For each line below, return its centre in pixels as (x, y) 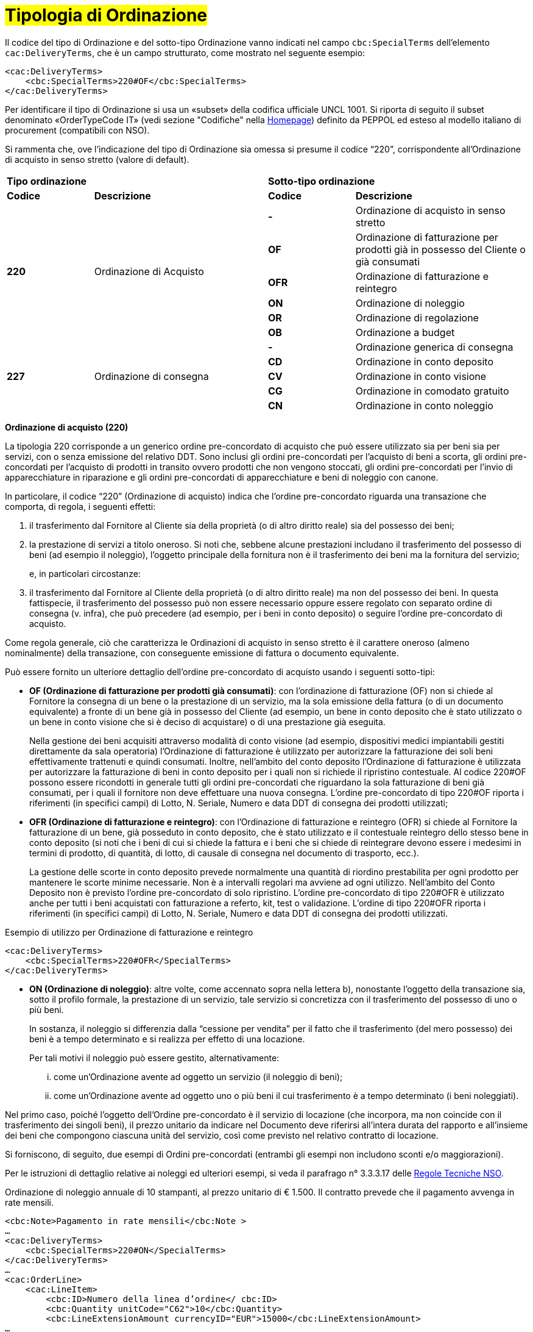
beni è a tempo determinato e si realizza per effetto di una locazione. (167, 1039)
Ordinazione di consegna (151, 376)
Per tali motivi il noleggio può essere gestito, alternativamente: (154, 1058)
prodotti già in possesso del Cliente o (440, 249)
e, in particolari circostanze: (85, 573)
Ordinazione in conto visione (421, 376)
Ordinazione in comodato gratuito (432, 391)
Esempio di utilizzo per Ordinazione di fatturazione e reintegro (129, 932)
